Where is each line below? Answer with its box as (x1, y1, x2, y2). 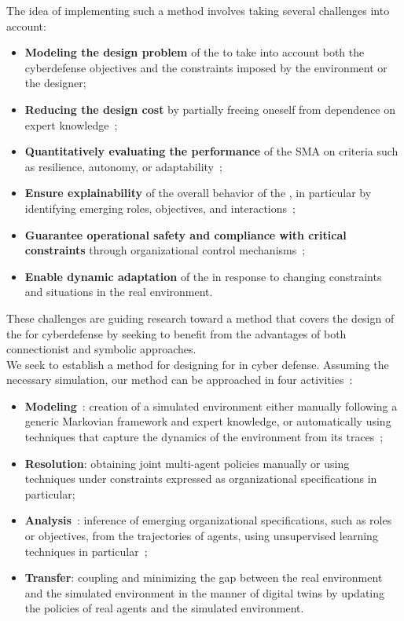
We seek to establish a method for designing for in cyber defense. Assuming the (6, 356, 389, 372)
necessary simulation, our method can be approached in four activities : (6, 371, 353, 388)
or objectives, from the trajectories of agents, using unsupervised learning (24, 528, 378, 544)
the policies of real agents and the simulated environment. (24, 600, 304, 616)
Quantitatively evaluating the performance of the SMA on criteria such (24, 143, 398, 159)
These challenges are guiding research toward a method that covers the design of (6, 309, 395, 326)
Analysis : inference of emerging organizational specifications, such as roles (24, 512, 392, 528)
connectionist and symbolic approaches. (6, 341, 196, 357)
